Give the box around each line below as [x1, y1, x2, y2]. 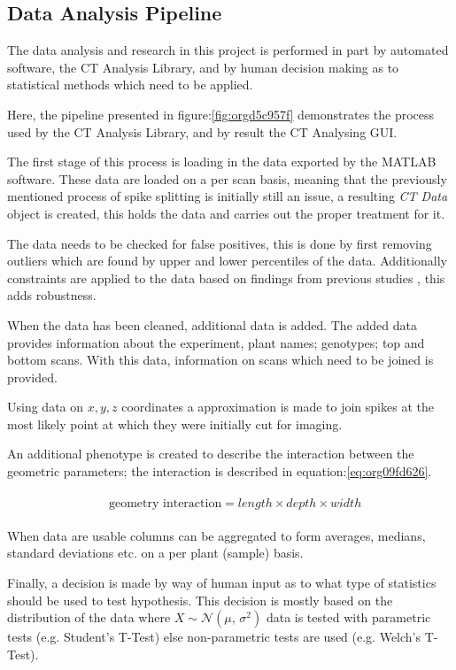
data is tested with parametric [266, 608, 431, 627]
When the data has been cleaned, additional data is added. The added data [7, 315, 417, 334]
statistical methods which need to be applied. [7, 75, 253, 94]
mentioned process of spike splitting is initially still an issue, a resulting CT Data [7, 187, 448, 205]
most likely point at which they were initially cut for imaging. [7, 414, 343, 433]
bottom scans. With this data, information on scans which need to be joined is [7, 350, 434, 369]
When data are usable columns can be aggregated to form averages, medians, [7, 526, 426, 544]
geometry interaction [108, 497, 222, 510]
